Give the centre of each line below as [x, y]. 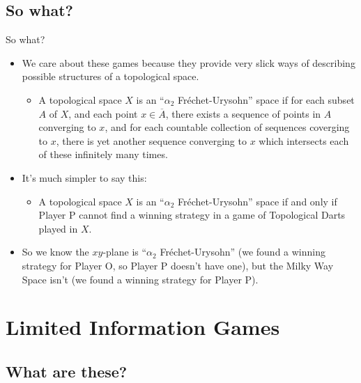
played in [58, 228]
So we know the [55, 252]
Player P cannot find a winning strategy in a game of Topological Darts [192, 215]
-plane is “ [125, 252]
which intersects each [304, 140]
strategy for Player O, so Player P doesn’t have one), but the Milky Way [178, 265]
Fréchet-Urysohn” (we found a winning [243, 252]
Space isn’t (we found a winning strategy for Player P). [140, 279]
